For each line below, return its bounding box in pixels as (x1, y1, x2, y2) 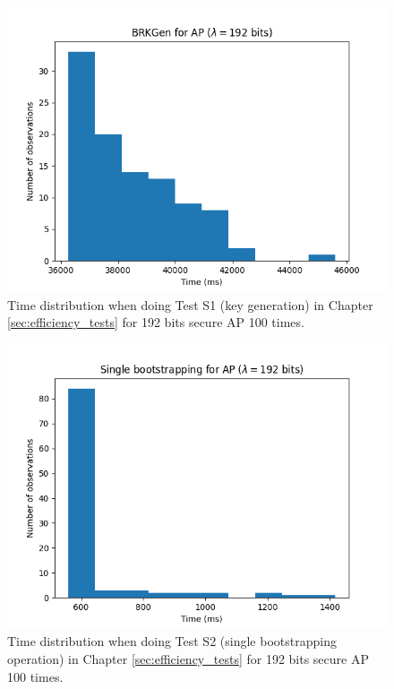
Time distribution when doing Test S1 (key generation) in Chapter (7, 295, 373, 314)
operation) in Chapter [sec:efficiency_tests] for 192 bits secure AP (7, 649, 369, 667)
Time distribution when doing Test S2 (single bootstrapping (7, 632, 337, 650)
